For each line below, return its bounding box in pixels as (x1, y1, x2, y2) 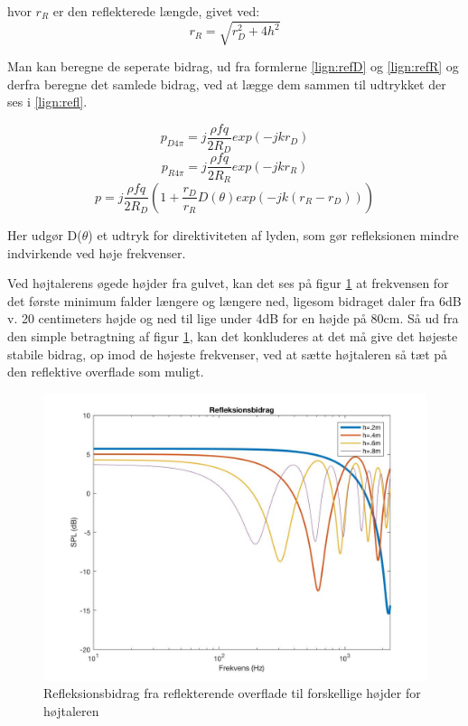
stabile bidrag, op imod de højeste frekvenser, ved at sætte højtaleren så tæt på (7, 344, 448, 363)
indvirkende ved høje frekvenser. (7, 243, 186, 262)
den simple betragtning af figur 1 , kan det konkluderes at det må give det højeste (7, 326, 458, 345)
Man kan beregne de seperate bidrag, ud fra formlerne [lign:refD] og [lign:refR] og (7, 57, 459, 76)
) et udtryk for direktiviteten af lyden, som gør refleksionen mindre (88, 225, 459, 244)
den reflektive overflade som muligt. (7, 362, 204, 381)
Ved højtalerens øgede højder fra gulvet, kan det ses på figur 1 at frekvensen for (7, 274, 449, 293)
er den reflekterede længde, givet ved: (52, 2, 260, 20)
